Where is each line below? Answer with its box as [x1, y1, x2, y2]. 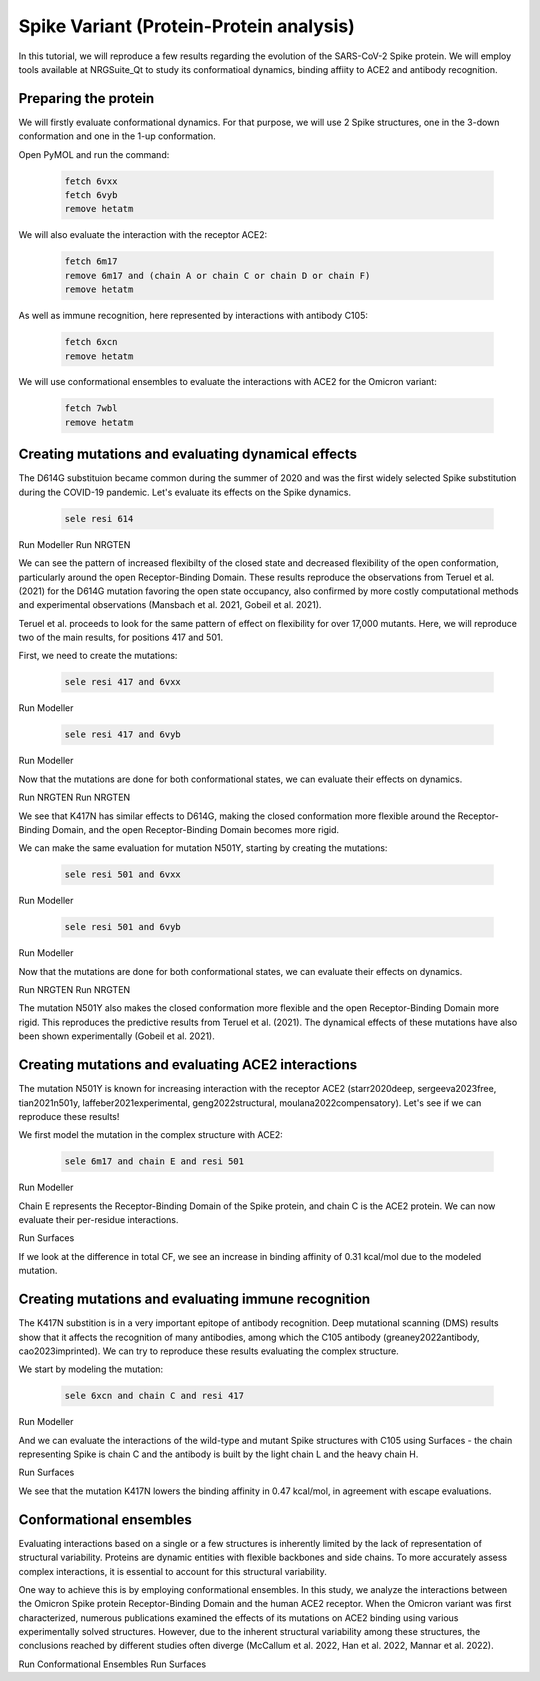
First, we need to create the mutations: [18, 650, 178, 662]
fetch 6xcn [64, 336, 118, 348]
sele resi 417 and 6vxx [64, 676, 182, 688]
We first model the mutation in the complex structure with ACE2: [18, 1129, 284, 1141]
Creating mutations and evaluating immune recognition [18, 1291, 371, 1308]
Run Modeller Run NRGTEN [18, 538, 131, 550]
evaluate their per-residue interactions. [18, 1214, 179, 1226]
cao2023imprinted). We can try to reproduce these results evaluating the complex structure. [18, 1345, 399, 1357]
